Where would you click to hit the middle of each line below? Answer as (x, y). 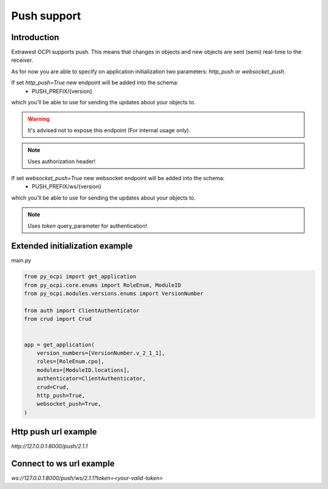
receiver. (22, 60)
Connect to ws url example (63, 463)
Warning (39, 119)
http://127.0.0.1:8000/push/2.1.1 (50, 447)
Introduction (35, 37)
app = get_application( (60, 345)
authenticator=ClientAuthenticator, (91, 379)
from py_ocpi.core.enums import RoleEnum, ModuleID (103, 285)
